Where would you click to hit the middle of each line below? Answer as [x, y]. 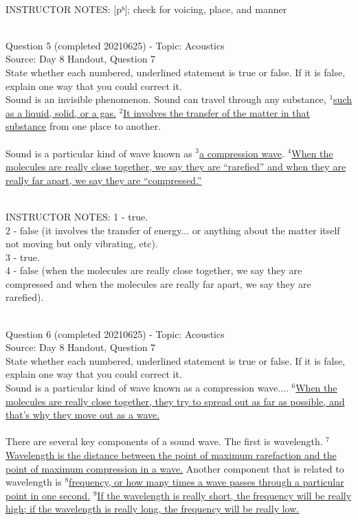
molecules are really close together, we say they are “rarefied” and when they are [176, 167]
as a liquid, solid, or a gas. [61, 112]
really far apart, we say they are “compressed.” [104, 180]
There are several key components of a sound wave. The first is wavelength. [164, 441]
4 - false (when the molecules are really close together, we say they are [154, 270]
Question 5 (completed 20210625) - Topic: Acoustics [115, 45]
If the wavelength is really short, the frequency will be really [224, 495]
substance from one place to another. [83, 126]
